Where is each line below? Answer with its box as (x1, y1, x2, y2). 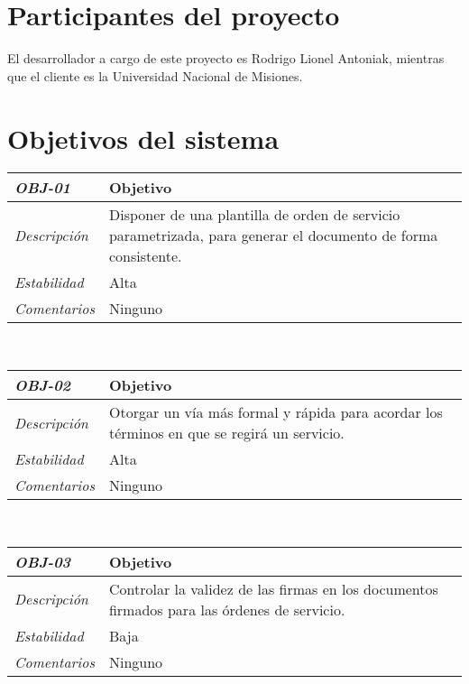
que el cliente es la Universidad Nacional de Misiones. (7, 66, 303, 85)
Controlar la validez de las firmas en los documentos (108, 578, 438, 599)
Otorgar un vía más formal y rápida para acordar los (108, 402, 443, 423)
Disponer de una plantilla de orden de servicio (108, 204, 400, 226)
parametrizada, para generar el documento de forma (108, 225, 438, 246)
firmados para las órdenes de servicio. (108, 598, 345, 620)
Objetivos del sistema (7, 119, 280, 156)
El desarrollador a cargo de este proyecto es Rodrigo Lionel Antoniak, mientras (7, 49, 445, 68)
